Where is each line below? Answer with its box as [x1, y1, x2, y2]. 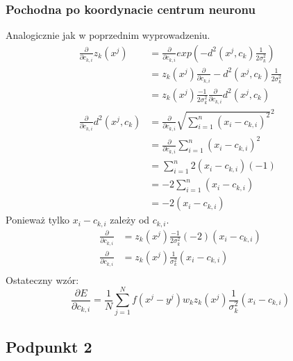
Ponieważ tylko [6, 212, 69, 227]
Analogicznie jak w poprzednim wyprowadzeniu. [6, 28, 210, 42]
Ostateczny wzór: [6, 272, 79, 287]
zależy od [110, 212, 150, 227]
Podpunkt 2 [6, 335, 92, 357]
